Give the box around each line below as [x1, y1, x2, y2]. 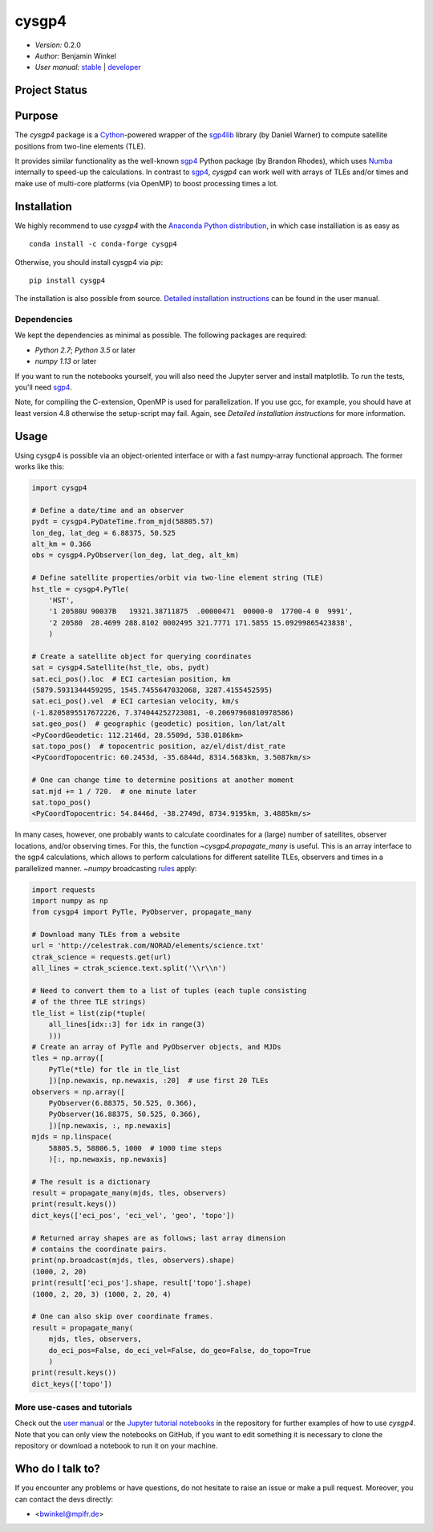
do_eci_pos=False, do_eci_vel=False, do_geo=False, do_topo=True [48, 1346, 311, 1355]
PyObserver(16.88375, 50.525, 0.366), [48, 1110, 201, 1119]
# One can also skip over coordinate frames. [31, 1312, 214, 1321]
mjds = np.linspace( [31, 1132, 112, 1142]
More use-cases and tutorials [14, 1402, 132, 1413]
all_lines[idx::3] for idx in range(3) [48, 1020, 206, 1029]
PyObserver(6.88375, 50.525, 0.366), [48, 1098, 197, 1107]
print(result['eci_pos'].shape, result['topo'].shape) [31, 1278, 252, 1288]
